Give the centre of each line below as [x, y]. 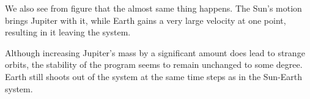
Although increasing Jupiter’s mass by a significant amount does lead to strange [155, 52]
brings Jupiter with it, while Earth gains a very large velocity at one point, [146, 20]
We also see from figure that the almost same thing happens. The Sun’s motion [153, 8]
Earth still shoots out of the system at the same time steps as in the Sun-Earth [154, 76]
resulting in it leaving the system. [68, 32]
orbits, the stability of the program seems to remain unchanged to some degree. [154, 64]
